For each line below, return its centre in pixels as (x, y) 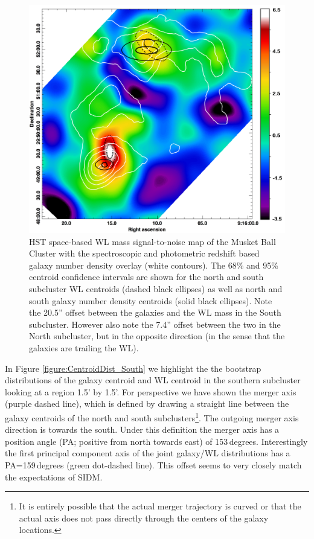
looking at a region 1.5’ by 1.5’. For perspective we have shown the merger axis (151, 391)
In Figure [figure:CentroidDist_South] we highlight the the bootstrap (133, 368)
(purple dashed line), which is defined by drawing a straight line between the (147, 403)
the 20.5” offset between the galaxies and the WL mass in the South (155, 312)
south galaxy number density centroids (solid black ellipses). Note (151, 300)
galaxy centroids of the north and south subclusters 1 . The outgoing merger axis (152, 416)
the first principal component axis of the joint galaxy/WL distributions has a (148, 453)
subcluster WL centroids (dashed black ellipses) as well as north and (156, 289)
